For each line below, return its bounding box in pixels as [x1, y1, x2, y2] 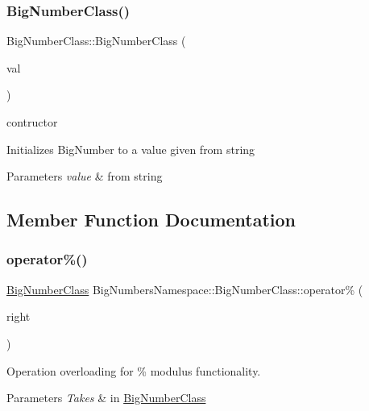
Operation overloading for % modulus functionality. [6, 362, 261, 379]
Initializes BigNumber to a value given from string [6, 140, 255, 157]
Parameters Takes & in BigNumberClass [6, 389, 206, 406]
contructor [6, 114, 58, 130]
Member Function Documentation [6, 207, 296, 232]
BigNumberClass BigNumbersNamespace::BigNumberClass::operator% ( [6, 280, 363, 297]
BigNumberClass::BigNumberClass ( [6, 32, 186, 49]
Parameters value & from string [6, 168, 163, 185]
